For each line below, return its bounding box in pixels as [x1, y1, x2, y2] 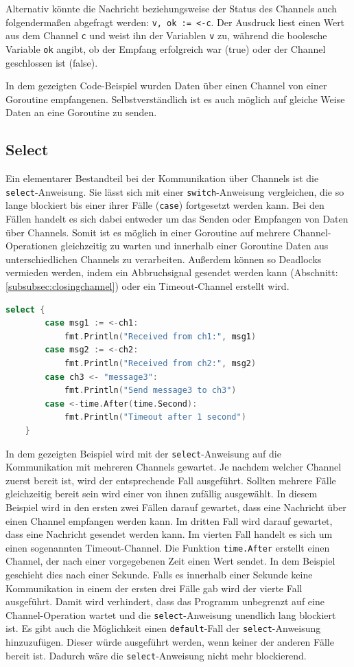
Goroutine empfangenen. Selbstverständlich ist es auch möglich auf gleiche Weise [5, 91, 345, 106]
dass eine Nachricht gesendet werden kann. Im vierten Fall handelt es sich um [5, 527, 333, 541]
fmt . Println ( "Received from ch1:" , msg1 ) [64, 331, 257, 341]
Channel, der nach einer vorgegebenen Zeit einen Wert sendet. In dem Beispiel [5, 554, 335, 568]
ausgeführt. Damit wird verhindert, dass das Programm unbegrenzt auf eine [5, 594, 324, 609]
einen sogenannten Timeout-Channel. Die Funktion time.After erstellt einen [5, 540, 330, 554]
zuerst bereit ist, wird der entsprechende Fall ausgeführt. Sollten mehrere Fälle [5, 473, 336, 487]
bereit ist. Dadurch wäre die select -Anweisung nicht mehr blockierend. [5, 648, 307, 662]
